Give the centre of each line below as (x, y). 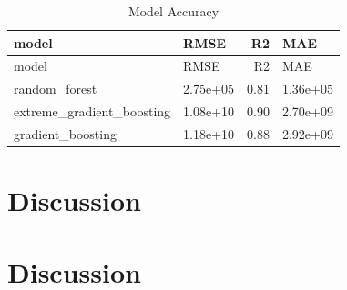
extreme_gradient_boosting (92, 111)
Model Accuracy (173, 11)
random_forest (56, 89)
